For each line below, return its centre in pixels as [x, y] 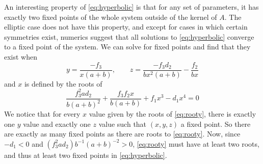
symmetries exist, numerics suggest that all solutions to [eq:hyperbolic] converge [129, 36]
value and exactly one [57, 124]
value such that [123, 124]
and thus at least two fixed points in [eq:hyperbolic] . [86, 155]
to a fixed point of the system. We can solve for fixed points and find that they [127, 47]
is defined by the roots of [63, 83]
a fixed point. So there [216, 124]
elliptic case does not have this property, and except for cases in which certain [126, 27]
